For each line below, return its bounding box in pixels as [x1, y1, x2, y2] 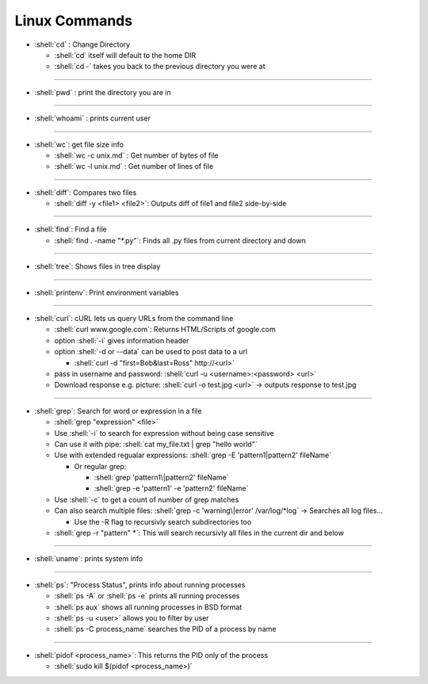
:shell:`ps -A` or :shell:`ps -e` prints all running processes [54, 591, 240, 601]
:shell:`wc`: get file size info [34, 139, 124, 149]
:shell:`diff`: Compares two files [34, 187, 137, 197]
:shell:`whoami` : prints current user [34, 113, 151, 123]
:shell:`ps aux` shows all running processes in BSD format [54, 602, 243, 612]
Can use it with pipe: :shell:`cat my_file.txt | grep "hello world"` [54, 439, 258, 449]
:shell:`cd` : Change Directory [34, 40, 131, 49]
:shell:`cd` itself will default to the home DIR [54, 50, 197, 59]
